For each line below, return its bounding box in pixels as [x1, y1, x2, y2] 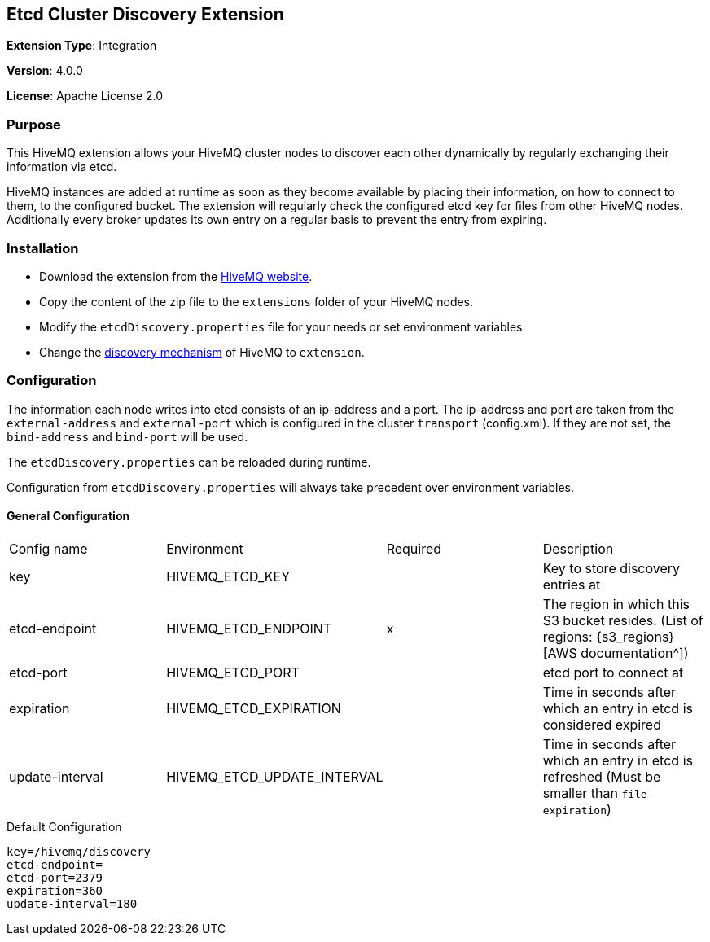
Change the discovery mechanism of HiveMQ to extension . [39, 344, 365, 359]
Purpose [7, 116, 61, 133]
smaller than [542, 784, 618, 801]
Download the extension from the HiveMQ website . [39, 269, 313, 283]
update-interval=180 [7, 896, 138, 910]
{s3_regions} [596, 628, 675, 645]
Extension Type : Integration [7, 38, 157, 53]
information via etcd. [7, 160, 117, 174]
